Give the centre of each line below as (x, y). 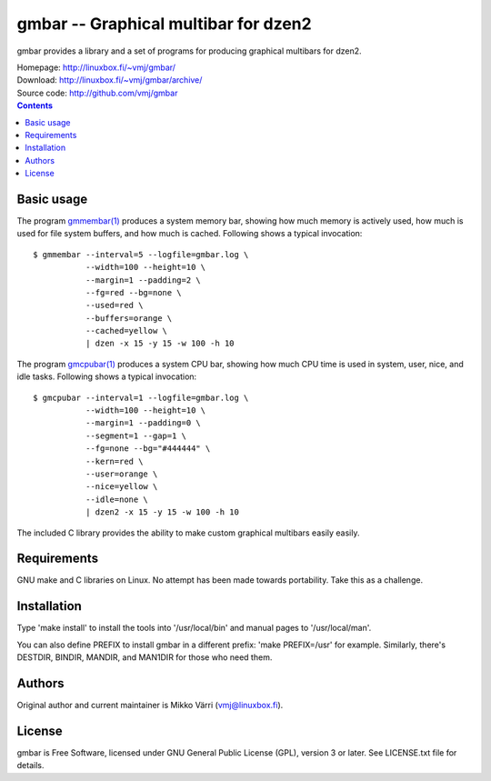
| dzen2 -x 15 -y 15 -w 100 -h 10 (162, 512)
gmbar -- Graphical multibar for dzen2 (165, 24)
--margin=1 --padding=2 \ (143, 280)
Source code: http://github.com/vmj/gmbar (97, 93)
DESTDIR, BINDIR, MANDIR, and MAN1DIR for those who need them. (145, 657)
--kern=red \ (114, 461)
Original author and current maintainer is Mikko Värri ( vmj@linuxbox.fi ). (150, 706)
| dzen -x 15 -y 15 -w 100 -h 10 (160, 344)
